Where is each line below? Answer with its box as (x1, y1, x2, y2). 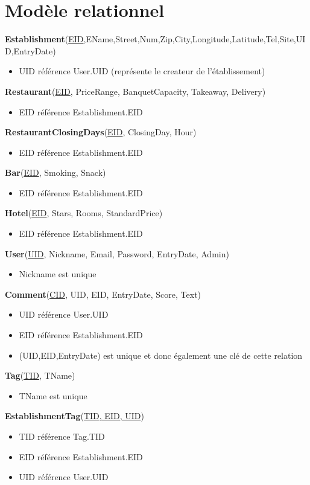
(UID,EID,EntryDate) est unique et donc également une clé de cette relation (19, 348, 303, 361)
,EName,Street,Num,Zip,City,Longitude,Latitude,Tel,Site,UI (83, 33, 306, 45)
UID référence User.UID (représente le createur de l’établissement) (19, 65, 265, 77)
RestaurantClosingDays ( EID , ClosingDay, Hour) (5, 126, 197, 138)
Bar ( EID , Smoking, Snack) (5, 166, 106, 179)
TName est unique (19, 389, 87, 402)
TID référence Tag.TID (19, 430, 105, 442)
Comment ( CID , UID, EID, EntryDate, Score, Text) (5, 287, 201, 300)
